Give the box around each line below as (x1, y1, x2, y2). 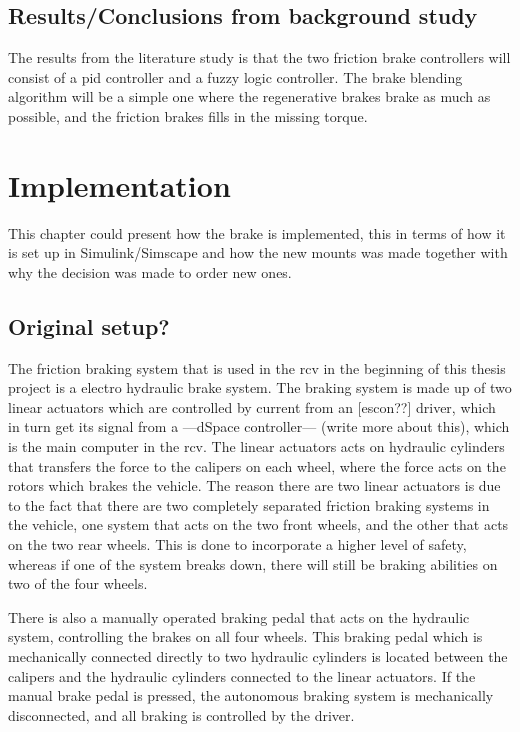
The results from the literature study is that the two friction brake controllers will (8, 47, 511, 68)
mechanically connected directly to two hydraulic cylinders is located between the (8, 646, 508, 666)
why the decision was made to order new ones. (8, 261, 292, 282)
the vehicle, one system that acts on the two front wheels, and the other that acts (8, 514, 509, 535)
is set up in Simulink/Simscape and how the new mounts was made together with (8, 242, 508, 263)
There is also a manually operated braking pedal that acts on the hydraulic (8, 606, 470, 627)
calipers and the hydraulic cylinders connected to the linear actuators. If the (8, 665, 476, 686)
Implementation (8, 164, 231, 205)
